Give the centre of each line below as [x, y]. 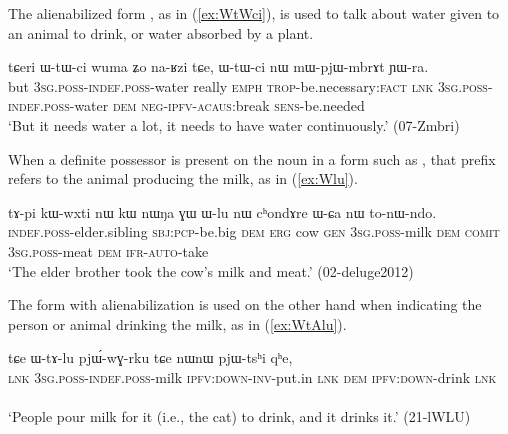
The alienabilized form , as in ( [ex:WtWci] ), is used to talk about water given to [254, 13]
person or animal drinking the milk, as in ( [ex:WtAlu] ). [177, 323]
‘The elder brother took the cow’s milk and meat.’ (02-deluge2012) [211, 270]
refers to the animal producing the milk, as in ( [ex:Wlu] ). [183, 178]
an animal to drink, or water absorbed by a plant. [161, 32]
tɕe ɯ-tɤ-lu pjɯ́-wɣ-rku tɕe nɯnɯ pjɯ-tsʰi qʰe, [150, 357]
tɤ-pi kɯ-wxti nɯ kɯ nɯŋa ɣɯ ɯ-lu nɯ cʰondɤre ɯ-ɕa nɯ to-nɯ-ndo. [222, 211]
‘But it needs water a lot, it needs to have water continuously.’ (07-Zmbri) [234, 124]
